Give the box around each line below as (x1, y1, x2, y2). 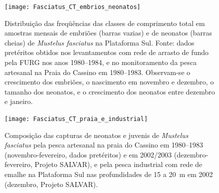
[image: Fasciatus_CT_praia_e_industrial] (4, 115, 148, 122)
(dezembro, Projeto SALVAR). (4, 178, 98, 189)
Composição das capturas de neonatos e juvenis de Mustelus (4, 129, 188, 140)
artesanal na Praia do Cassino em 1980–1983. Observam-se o (4, 66, 190, 77)
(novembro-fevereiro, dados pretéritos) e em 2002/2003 (4, 149, 172, 159)
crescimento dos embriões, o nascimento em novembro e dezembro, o (4, 76, 214, 87)
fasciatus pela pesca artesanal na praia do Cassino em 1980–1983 (4, 139, 203, 150)
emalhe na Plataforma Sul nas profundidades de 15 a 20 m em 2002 (4, 169, 213, 179)
